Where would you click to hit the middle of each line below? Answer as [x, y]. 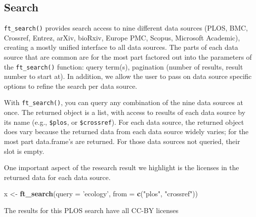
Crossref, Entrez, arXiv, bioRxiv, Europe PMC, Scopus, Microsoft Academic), [122, 37]
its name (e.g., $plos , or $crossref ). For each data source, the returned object [124, 122]
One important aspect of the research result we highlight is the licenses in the [122, 167]
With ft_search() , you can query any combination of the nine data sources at [124, 102]
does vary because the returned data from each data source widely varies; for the [126, 131]
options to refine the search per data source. [71, 86]
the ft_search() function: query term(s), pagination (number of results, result [124, 66]
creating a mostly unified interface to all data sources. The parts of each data [121, 47]
